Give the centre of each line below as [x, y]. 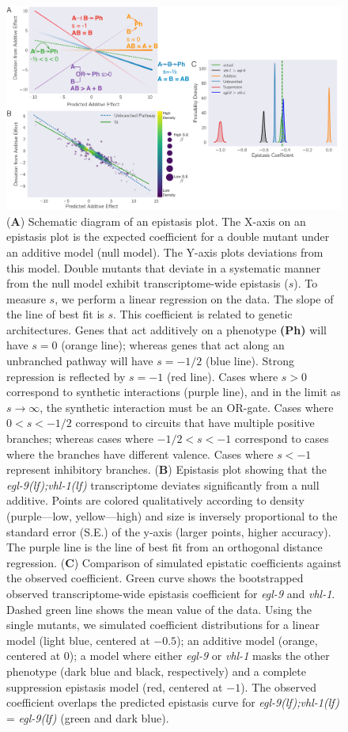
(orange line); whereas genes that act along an [173, 345]
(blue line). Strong [250, 361]
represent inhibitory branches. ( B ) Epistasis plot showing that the [167, 469]
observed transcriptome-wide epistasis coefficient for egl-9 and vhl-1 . [171, 593]
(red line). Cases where [222, 376]
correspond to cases [282, 438]
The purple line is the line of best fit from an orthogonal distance [165, 547]
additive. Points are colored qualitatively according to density [155, 500]
